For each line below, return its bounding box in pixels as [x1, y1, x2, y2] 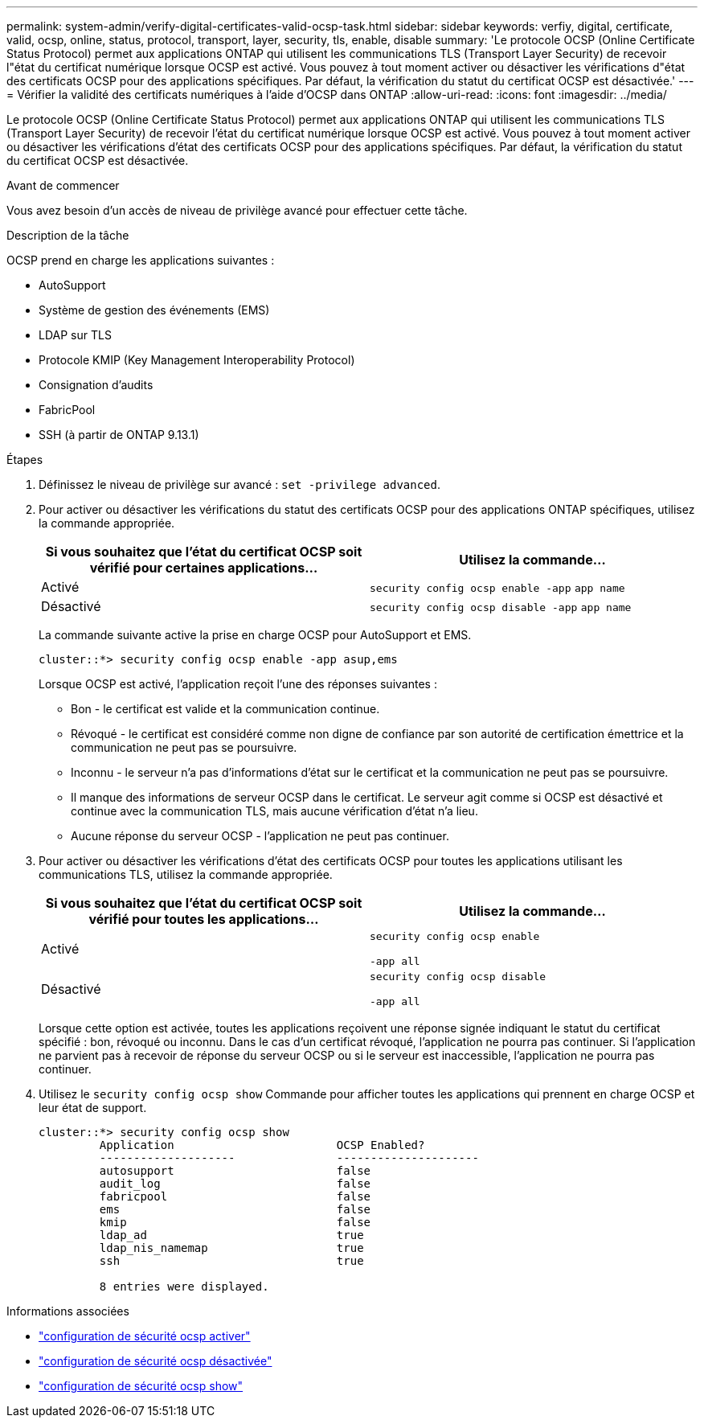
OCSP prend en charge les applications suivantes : [6, 253, 275, 267]
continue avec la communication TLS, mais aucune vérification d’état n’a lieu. [71, 804, 478, 818]
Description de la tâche [6, 228, 129, 242]
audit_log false [99, 1177, 371, 1190]
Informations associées [6, 1304, 129, 1318]
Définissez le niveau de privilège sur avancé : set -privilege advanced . [39, 478, 441, 491]
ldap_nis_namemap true [99, 1241, 364, 1254]
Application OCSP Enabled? [99, 1139, 425, 1151]
